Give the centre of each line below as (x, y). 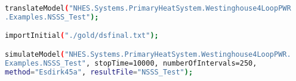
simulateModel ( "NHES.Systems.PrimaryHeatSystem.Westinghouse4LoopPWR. (148, 54)
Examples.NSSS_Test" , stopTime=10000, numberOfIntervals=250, (131, 63)
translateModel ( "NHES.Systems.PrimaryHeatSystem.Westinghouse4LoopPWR (148, 8)
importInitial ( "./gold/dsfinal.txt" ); (82, 36)
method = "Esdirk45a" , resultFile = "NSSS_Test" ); (99, 72)
